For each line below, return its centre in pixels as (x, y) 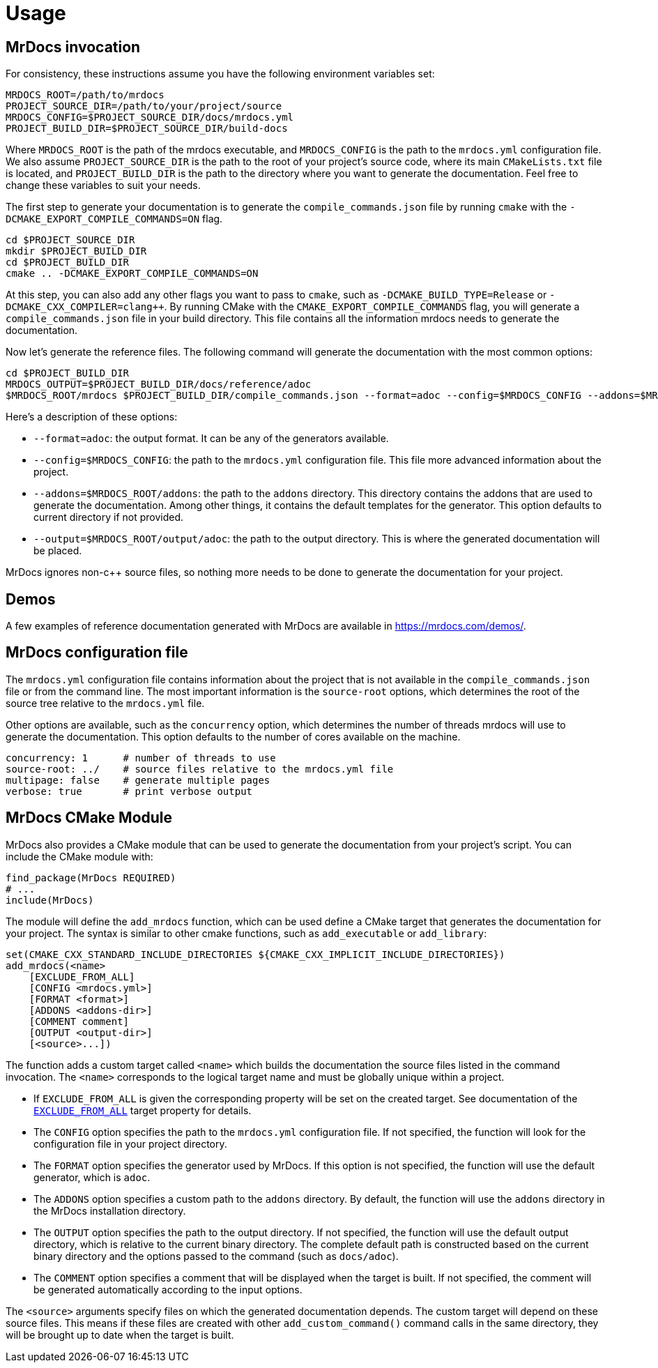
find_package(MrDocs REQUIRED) (91, 877)
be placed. (58, 551)
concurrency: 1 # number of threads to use (141, 758)
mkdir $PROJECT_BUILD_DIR (76, 251)
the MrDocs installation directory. (110, 1210)
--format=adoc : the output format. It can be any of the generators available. (211, 439)
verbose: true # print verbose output (129, 791)
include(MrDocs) (50, 900)
